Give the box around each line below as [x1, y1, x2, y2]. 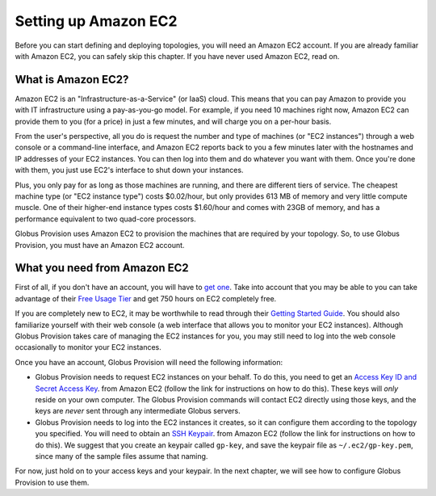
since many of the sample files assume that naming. [35, 451, 208, 460]
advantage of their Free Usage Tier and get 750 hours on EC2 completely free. [15, 293, 277, 303]
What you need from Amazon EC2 [15, 261, 189, 275]
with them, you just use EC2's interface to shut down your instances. [15, 166, 244, 175]
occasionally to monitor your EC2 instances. [15, 343, 161, 352]
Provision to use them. [15, 477, 90, 487]
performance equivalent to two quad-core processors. [15, 214, 197, 224]
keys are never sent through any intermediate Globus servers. [35, 406, 241, 416]
